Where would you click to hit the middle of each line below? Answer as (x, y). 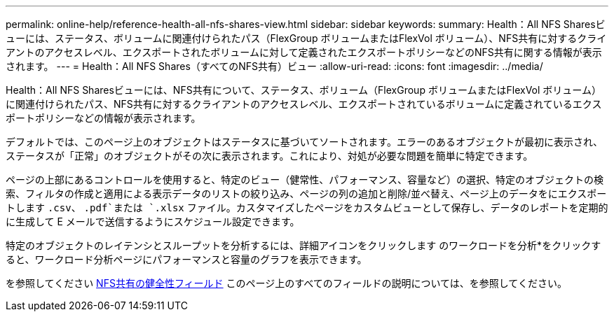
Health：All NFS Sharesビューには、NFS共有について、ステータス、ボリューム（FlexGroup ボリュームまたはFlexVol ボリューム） (303, 90)
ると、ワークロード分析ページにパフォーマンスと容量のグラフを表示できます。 (186, 259)
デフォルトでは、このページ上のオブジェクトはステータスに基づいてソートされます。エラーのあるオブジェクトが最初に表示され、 (305, 142)
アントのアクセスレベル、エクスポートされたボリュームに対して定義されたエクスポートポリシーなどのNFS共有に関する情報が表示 (304, 52)
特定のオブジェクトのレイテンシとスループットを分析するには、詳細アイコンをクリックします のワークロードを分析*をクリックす (303, 245)
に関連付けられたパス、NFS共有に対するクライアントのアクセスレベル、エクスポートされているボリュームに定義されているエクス (304, 104)
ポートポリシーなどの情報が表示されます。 (103, 118)
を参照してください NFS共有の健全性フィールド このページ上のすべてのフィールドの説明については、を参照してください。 (286, 283)
